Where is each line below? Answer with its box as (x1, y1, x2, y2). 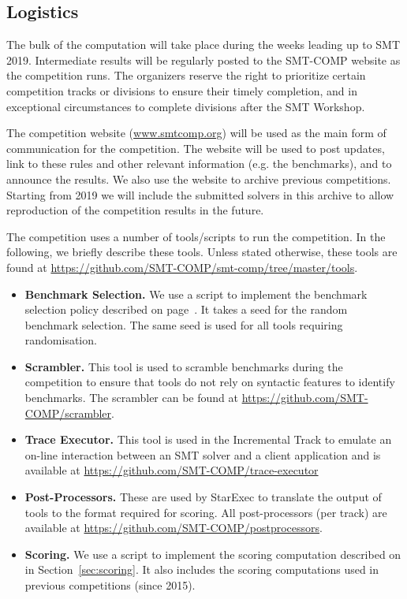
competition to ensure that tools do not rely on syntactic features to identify (24, 374, 395, 390)
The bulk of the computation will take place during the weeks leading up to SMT (6, 36, 401, 53)
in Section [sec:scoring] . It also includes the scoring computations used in (24, 561, 379, 578)
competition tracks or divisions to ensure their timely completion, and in (6, 82, 357, 99)
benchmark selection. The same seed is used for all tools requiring (24, 316, 343, 333)
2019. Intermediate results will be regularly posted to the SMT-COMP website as (6, 51, 401, 68)
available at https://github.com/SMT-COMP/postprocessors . (24, 519, 323, 536)
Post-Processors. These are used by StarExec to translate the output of (24, 489, 382, 505)
